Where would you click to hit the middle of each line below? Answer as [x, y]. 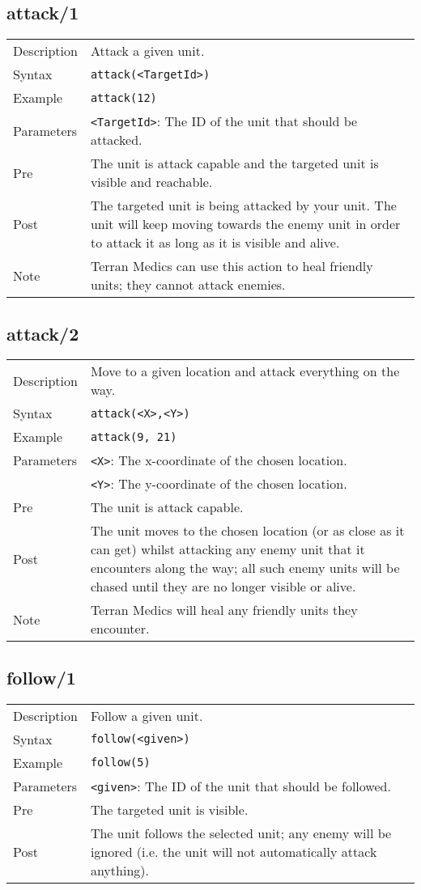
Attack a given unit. [147, 51]
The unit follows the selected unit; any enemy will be [241, 833]
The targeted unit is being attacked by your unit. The [243, 206]
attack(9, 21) [134, 437]
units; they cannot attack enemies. [188, 285]
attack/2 [43, 333]
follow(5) [120, 763]
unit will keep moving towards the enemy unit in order [245, 224]
